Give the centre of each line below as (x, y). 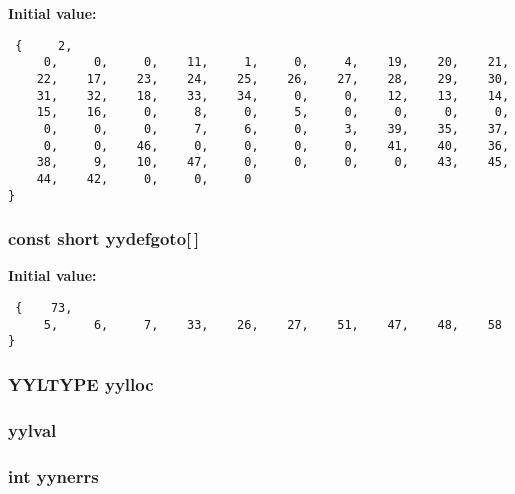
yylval (32, 429)
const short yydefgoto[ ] (104, 238)
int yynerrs (53, 475)
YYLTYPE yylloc (81, 383)
